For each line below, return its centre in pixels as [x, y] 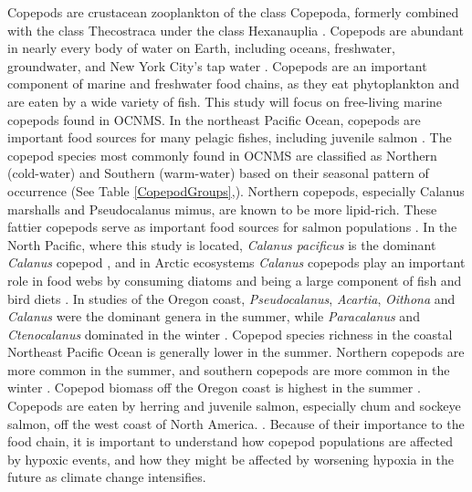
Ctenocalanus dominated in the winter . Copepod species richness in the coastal [230, 334]
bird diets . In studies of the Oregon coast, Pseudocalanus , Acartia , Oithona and [231, 298]
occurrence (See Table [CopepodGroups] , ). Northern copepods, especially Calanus [236, 190]
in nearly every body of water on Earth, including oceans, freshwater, [201, 48]
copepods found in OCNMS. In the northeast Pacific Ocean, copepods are [214, 119]
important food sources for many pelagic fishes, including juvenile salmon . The [230, 137]
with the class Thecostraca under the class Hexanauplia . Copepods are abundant [236, 30]
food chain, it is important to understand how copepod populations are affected [231, 441]
